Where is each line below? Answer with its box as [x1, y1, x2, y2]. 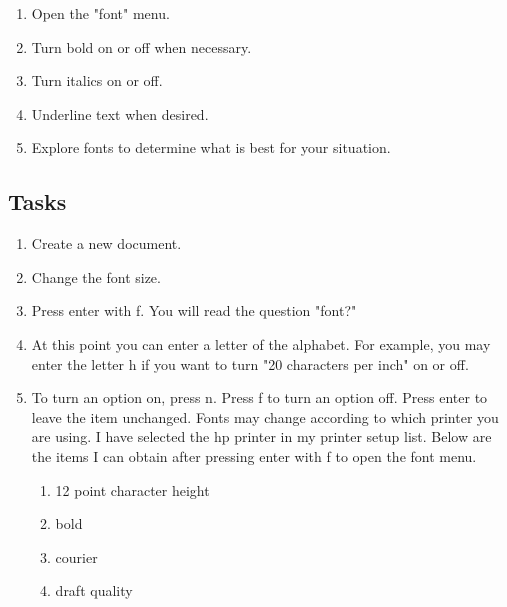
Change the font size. [31, 266, 161, 287]
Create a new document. [31, 233, 182, 254]
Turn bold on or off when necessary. [31, 36, 252, 57]
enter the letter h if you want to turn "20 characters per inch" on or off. [31, 353, 469, 374]
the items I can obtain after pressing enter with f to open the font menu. [31, 445, 477, 466]
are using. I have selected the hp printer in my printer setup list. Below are [31, 426, 492, 447]
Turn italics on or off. [31, 70, 163, 91]
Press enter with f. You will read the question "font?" [31, 300, 357, 321]
